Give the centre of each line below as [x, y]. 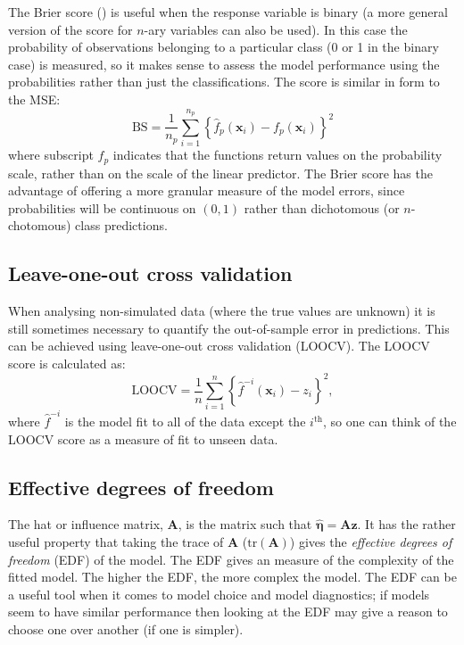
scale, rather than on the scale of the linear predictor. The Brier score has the [220, 173]
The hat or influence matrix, [86, 524]
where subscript [51, 155]
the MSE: [34, 99]
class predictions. [121, 225]
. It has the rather [406, 524]
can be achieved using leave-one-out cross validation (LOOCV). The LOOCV [219, 346]
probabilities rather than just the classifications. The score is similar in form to [224, 82]
